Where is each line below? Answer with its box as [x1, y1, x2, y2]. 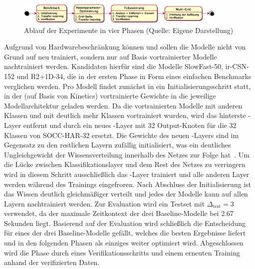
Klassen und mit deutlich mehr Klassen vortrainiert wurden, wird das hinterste [4, 110, 246, 120]
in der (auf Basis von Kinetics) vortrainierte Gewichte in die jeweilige [4, 90, 216, 101]
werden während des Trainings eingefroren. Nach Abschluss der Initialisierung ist [4, 178, 252, 189]
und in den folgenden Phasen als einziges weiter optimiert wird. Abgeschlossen [4, 237, 244, 248]
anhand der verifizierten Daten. [4, 257, 100, 267]
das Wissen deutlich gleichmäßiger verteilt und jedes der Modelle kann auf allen [4, 188, 248, 199]
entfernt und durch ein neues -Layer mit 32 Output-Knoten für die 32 [23, 119, 237, 130]
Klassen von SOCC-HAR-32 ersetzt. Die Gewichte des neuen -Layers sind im [4, 129, 239, 140]
